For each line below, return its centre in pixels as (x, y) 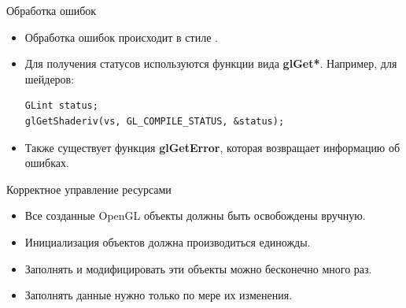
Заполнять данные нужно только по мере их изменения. (159, 295)
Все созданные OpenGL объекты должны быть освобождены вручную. (195, 215)
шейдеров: (50, 78)
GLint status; (61, 106)
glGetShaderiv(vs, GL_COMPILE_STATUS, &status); (155, 121)
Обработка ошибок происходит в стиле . (121, 37)
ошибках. (47, 163)
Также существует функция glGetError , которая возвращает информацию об (212, 147)
